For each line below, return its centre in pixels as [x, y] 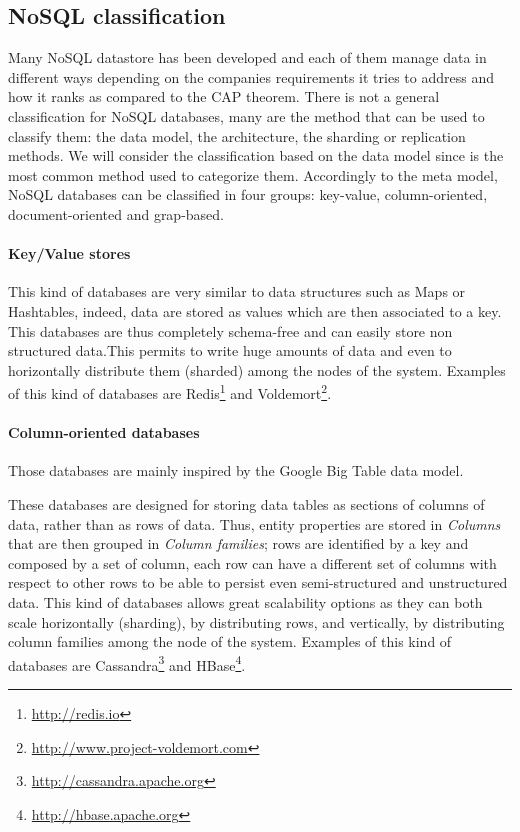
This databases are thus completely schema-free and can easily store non [230, 330]
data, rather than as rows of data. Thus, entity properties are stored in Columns [254, 523]
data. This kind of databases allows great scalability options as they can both [245, 601]
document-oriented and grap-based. [116, 213]
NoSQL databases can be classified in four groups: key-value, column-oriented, [248, 194]
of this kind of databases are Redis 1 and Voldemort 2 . [170, 391]
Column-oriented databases [104, 432]
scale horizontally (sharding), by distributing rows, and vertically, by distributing [256, 621]
